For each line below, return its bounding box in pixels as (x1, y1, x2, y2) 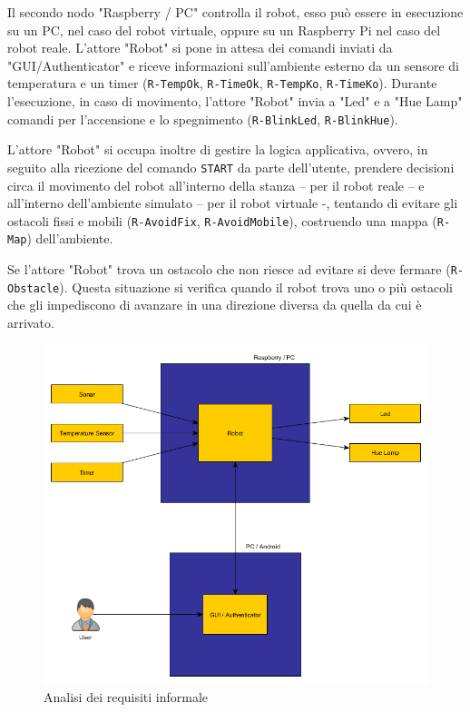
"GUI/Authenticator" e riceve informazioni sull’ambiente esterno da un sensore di (7, 55, 459, 74)
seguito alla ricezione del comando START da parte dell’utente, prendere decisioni (7, 157, 455, 176)
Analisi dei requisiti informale (44, 687, 209, 707)
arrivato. (7, 312, 54, 331)
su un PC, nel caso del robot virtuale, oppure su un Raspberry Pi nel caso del (7, 20, 441, 39)
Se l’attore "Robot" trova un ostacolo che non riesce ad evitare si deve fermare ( (7, 260, 451, 279)
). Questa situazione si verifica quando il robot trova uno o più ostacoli (59, 277, 453, 296)
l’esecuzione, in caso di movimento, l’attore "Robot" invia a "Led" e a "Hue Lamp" (7, 92, 463, 111)
